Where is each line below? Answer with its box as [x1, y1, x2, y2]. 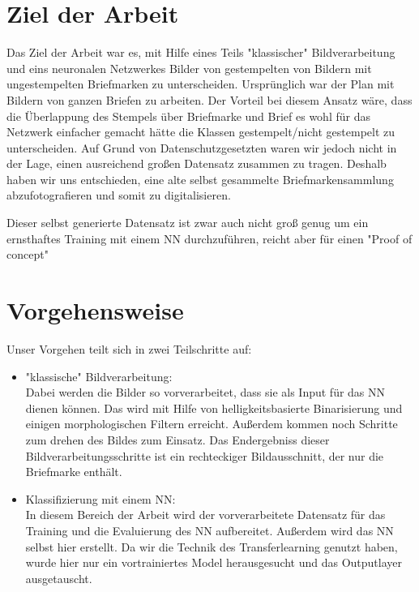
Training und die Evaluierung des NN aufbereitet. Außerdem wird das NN [25, 521, 394, 538]
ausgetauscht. [25, 569, 92, 586]
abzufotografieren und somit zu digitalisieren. [6, 187, 231, 204]
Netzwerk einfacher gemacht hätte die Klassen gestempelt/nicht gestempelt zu [6, 123, 395, 140]
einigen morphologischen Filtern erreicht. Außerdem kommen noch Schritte [25, 415, 398, 432]
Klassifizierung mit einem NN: [25, 490, 176, 507]
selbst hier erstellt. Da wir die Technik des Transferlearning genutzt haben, [25, 538, 398, 555]
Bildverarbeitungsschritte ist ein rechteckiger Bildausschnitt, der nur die [25, 447, 384, 464]
